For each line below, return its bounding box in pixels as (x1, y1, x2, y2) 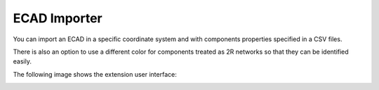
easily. (13, 57, 32, 66)
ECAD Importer (13, 10, 102, 26)
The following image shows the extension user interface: (13, 70, 177, 78)
